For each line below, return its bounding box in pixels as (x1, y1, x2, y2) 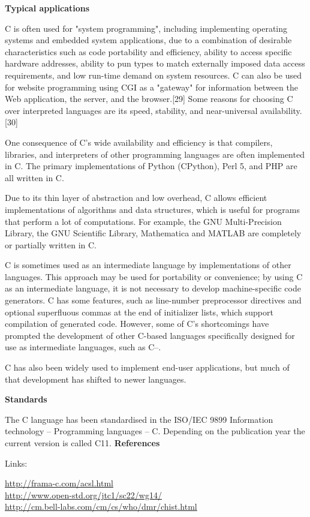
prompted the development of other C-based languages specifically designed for (5, 329, 295, 341)
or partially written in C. (5, 238, 97, 251)
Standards (5, 393, 47, 405)
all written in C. (5, 171, 64, 184)
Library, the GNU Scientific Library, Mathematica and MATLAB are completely (5, 227, 302, 239)
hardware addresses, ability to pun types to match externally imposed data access (5, 57, 305, 70)
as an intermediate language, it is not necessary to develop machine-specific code (5, 282, 301, 294)
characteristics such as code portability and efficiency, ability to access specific (5, 45, 292, 58)
